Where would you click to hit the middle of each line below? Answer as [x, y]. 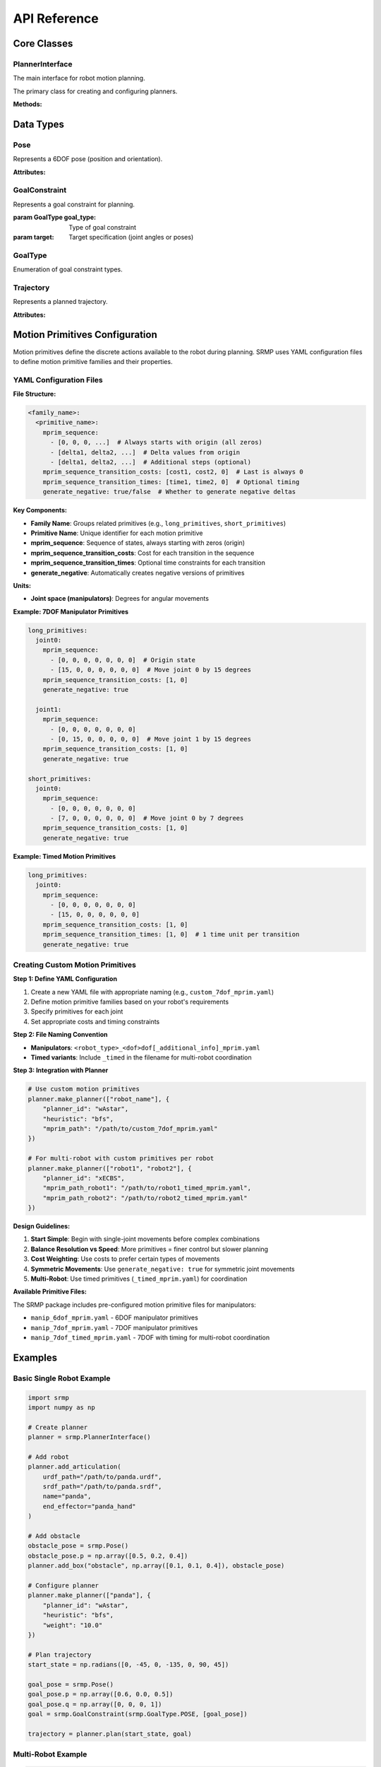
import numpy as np [61, 1407]
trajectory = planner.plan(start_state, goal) [110, 1734]
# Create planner [58, 1427]
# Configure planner [63, 1585]
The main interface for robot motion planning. [79, 78]
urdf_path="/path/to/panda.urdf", [102, 1477]
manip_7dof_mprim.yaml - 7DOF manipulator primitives [114, 1327]
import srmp [49, 1397]
